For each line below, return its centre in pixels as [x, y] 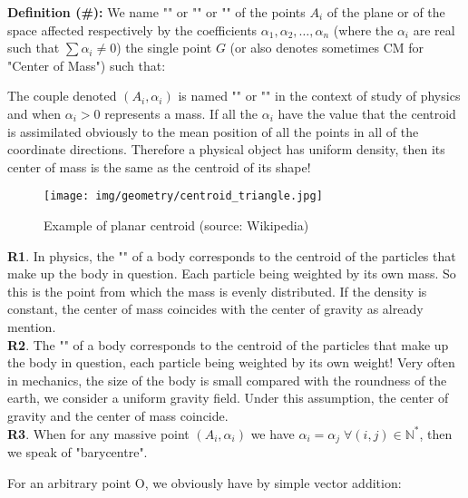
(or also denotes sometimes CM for [327, 48]
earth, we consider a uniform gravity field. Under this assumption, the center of [228, 398]
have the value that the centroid [367, 113]
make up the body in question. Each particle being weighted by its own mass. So [232, 273]
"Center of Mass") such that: [87, 65]
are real [434, 29]
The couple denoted [62, 96]
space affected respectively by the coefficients [132, 29]
